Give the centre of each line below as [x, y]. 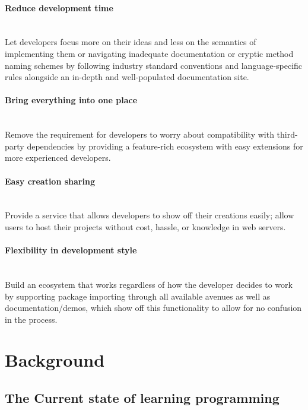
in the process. [31, 319]
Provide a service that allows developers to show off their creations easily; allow [150, 215]
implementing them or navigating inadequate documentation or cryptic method [149, 53]
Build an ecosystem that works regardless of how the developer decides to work [149, 284]
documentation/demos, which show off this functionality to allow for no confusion [153, 308]
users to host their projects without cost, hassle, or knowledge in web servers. [145, 226]
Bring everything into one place [71, 100]
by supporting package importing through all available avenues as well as [138, 296]
